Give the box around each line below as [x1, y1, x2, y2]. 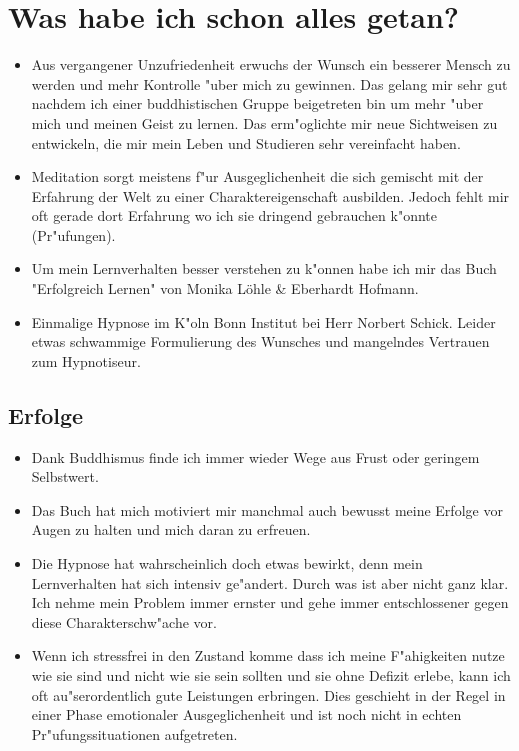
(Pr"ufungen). [31, 224, 116, 245]
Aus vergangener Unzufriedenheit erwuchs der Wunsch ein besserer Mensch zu [31, 54, 511, 75]
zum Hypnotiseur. [31, 350, 141, 371]
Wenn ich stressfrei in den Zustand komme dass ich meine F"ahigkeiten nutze [31, 645, 505, 666]
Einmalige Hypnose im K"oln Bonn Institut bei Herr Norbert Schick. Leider [31, 311, 496, 332]
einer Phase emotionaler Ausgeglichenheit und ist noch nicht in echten [31, 704, 462, 725]
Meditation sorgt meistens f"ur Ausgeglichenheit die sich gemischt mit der [31, 166, 484, 187]
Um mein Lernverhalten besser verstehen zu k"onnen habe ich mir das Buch [31, 258, 497, 279]
